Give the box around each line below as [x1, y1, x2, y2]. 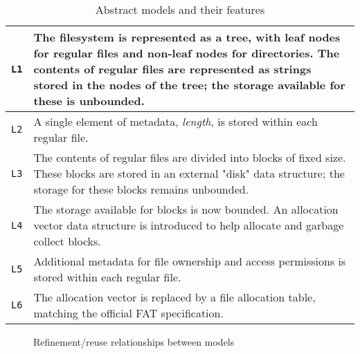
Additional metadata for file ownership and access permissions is [33, 253, 346, 269]
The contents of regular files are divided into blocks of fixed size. [33, 149, 346, 165]
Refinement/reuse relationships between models [33, 335, 235, 348]
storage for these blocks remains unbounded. [33, 181, 249, 197]
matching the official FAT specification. [33, 305, 224, 321]
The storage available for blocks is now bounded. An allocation [33, 201, 339, 217]
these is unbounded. [33, 93, 145, 109]
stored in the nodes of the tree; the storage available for [33, 77, 345, 93]
